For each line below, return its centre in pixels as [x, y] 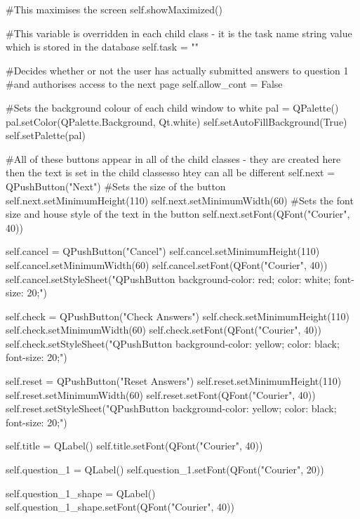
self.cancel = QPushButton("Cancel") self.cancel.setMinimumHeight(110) [163, 251]
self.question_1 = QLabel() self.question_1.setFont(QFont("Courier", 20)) [165, 469]
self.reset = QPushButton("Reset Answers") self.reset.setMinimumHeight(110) [174, 381]
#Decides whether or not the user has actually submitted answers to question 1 [177, 70]
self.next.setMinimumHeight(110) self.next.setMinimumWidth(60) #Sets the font [180, 200]
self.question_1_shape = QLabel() [81, 493]
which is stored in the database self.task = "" [102, 47]
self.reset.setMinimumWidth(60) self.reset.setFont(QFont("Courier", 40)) [161, 394]
